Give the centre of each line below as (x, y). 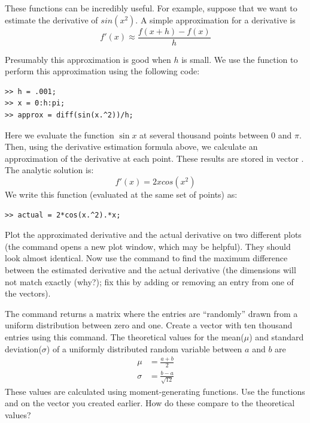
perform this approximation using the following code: (102, 71)
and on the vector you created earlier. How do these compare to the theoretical (150, 403)
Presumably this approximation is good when (88, 59)
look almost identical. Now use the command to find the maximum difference (146, 258)
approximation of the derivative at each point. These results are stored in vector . (154, 158)
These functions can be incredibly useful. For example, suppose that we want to (151, 8)
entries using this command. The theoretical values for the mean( (124, 336)
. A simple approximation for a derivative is (215, 19)
